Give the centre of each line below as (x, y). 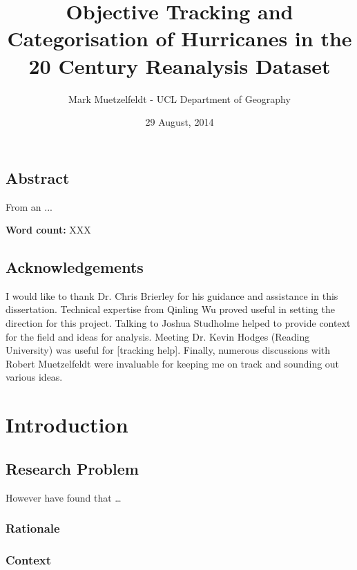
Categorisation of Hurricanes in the (180, 38)
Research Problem (72, 468)
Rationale (33, 528)
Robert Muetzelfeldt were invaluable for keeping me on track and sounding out (173, 363)
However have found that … (64, 497)
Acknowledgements (75, 267)
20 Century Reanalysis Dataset (180, 65)
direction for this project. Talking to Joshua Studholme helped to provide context (178, 323)
